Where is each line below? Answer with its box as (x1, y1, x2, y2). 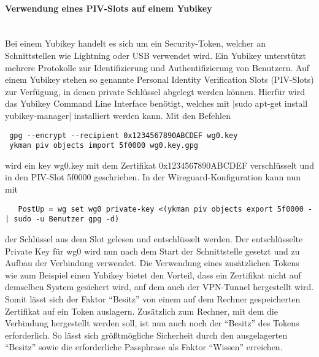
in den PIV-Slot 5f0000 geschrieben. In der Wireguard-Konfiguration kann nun (5, 171, 301, 183)
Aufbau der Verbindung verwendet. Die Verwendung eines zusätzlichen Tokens (5, 256, 299, 269)
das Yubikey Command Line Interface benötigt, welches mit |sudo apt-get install (5, 97, 308, 110)
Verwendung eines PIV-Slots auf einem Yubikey (5, 1, 212, 14)
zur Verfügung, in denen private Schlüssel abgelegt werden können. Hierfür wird (5, 85, 305, 98)
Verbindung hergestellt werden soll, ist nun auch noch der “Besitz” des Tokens (5, 317, 299, 329)
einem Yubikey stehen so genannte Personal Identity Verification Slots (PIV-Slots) (5, 73, 314, 86)
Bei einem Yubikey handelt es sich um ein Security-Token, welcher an (5, 37, 266, 50)
